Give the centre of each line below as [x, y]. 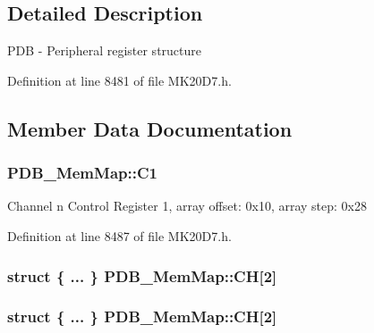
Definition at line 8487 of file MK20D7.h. [119, 235]
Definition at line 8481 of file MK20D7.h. [119, 80]
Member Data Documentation [150, 128]
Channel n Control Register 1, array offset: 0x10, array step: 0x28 [187, 206]
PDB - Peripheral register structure [104, 50]
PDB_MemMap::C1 [82, 173]
